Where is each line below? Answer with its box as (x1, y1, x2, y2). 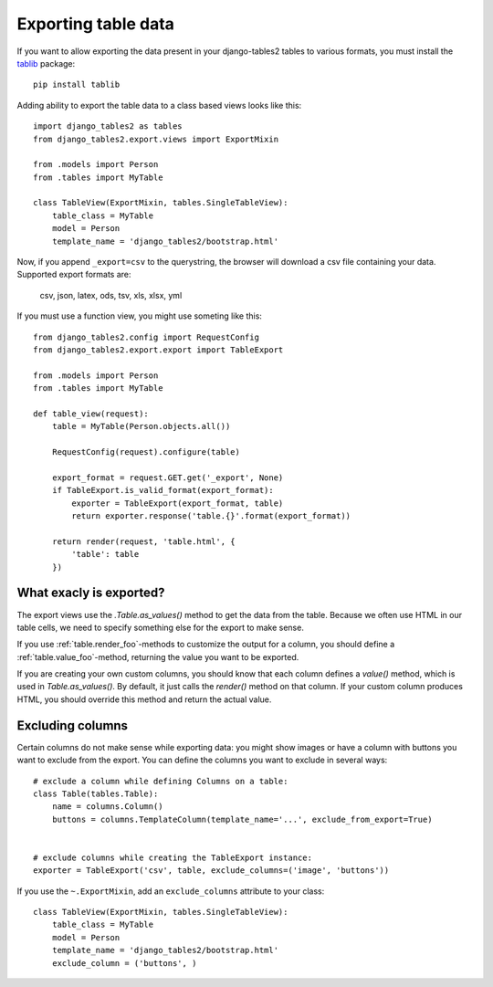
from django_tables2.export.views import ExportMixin (33, 133, 278, 144)
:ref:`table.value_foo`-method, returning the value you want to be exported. (16, 651, 299, 662)
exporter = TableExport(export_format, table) (71, 498, 284, 509)
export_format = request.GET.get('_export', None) (51, 472, 284, 483)
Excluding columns (16, 718, 128, 733)
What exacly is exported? (16, 585, 165, 601)
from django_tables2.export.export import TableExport (33, 344, 284, 355)
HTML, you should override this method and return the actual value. (16, 694, 272, 705)
